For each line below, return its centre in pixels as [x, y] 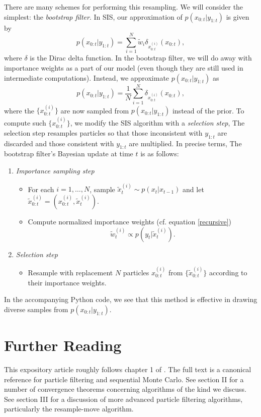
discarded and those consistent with [59, 143]
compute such [25, 123]
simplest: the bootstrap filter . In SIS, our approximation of [93, 16]
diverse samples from [36, 309]
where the [19, 110]
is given [238, 16]
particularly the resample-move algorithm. [69, 409]
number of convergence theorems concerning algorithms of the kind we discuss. [125, 389]
